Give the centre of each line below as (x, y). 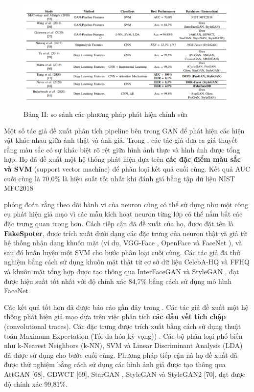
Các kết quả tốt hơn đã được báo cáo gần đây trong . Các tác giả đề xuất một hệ (126, 307)
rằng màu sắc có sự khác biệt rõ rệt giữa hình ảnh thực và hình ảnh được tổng (122, 149)
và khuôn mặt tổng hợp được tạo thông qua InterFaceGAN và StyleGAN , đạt (122, 271)
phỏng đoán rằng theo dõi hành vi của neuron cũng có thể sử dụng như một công (126, 204)
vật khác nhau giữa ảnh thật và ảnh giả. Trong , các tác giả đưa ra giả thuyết (121, 140)
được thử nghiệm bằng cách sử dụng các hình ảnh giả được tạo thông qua (115, 364)
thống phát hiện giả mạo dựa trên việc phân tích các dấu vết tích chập (115, 316)
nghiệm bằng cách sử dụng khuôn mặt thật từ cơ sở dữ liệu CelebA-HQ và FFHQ (127, 262)
